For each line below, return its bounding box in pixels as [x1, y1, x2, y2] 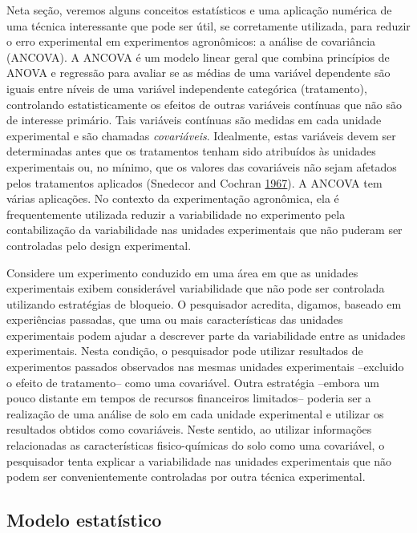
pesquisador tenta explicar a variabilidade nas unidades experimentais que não [6, 452, 392, 469]
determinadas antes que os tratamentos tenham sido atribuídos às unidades [6, 143, 376, 159]
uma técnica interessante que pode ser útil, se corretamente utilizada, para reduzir [6, 17, 411, 34]
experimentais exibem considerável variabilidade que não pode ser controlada [6, 280, 385, 297]
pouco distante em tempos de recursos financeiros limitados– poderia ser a [6, 390, 371, 406]
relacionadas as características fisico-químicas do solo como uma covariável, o [6, 437, 385, 454]
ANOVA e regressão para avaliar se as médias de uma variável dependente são [6, 64, 391, 81]
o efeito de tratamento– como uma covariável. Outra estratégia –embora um [6, 374, 379, 390]
